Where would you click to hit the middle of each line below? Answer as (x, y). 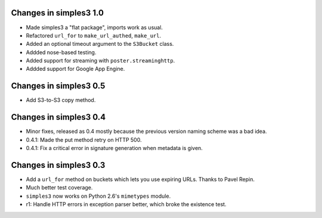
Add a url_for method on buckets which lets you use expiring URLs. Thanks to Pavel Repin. (140, 179)
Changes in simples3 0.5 (58, 86)
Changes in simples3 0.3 (58, 165)
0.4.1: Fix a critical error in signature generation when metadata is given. (114, 148)
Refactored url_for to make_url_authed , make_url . (93, 35)
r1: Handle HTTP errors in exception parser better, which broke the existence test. (126, 204)
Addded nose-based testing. (61, 52)
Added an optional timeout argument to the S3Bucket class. (100, 44)
